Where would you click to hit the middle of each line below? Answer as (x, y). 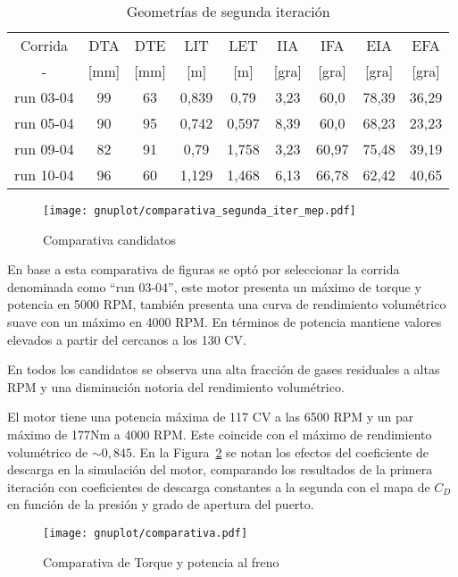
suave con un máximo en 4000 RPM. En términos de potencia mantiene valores (225, 322)
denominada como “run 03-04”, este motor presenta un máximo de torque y (214, 286)
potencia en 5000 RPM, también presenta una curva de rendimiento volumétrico (227, 304)
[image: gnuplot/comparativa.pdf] (146, 533)
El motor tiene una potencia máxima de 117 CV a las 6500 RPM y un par (211, 417)
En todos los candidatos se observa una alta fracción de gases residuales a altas (224, 369)
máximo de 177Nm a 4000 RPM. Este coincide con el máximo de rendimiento (220, 434)
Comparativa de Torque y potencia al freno (161, 561)
